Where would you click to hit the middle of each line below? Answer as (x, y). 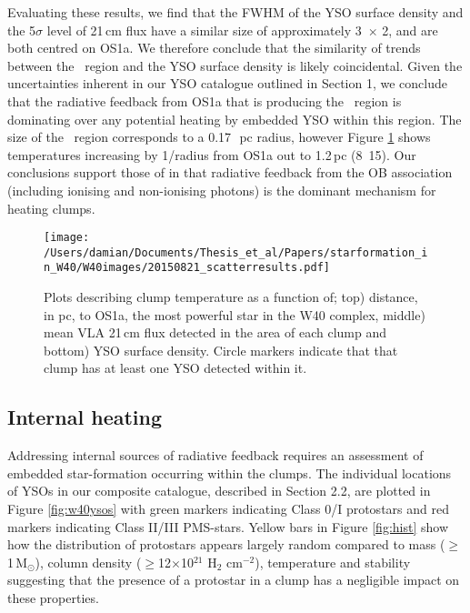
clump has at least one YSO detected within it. (175, 368)
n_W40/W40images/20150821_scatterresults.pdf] (187, 268)
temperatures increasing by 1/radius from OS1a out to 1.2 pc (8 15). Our (212, 154)
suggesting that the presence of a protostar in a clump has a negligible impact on (234, 580)
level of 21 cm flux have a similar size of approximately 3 (204, 30)
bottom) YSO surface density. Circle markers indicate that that (221, 350)
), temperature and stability (333, 562)
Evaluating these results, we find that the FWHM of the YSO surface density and (235, 12)
